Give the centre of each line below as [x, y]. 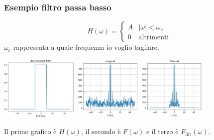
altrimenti [154, 38]
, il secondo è [101, 131]
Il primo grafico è [30, 131]
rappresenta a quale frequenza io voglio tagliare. [86, 47]
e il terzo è [162, 131]
